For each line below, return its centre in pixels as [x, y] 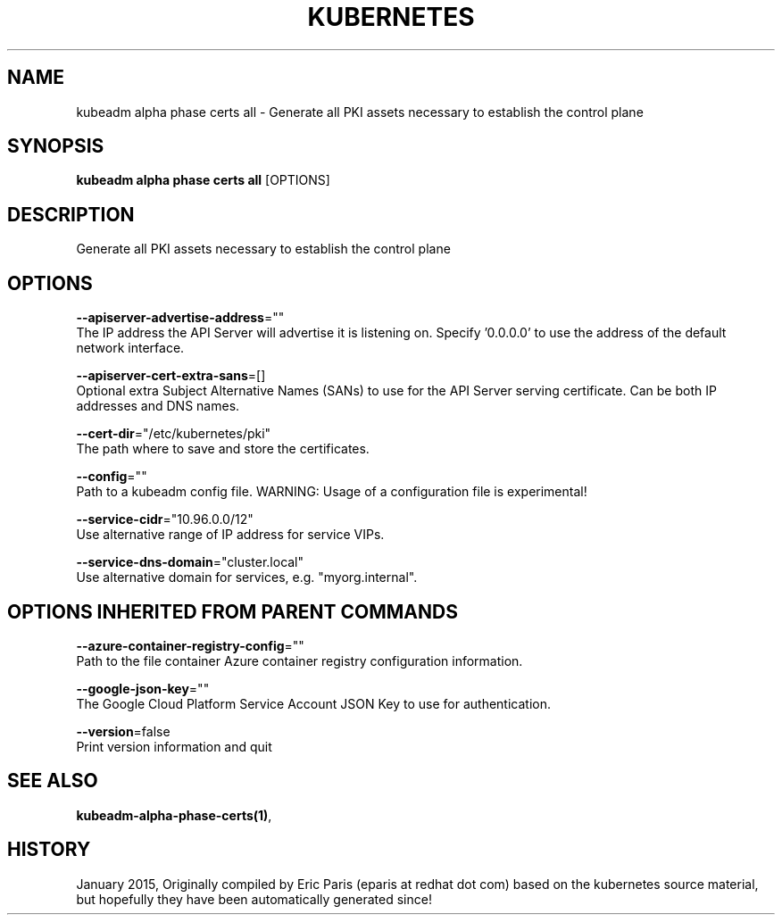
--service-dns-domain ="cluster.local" [190, 562]
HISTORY [49, 850]
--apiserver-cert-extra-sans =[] [171, 376]
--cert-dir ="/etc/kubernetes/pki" [174, 434]
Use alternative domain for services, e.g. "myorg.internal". [247, 577]
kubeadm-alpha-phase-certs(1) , [174, 815]
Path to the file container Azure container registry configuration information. [299, 660]
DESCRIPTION [71, 214]
